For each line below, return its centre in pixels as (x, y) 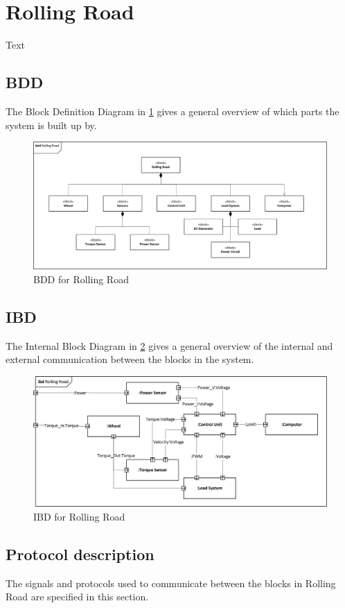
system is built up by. (51, 125)
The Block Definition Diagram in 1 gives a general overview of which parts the (172, 111)
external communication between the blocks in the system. (130, 359)
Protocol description (80, 554)
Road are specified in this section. (77, 597)
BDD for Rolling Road (81, 279)
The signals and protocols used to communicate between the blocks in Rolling (171, 583)
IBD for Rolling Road (79, 516)
